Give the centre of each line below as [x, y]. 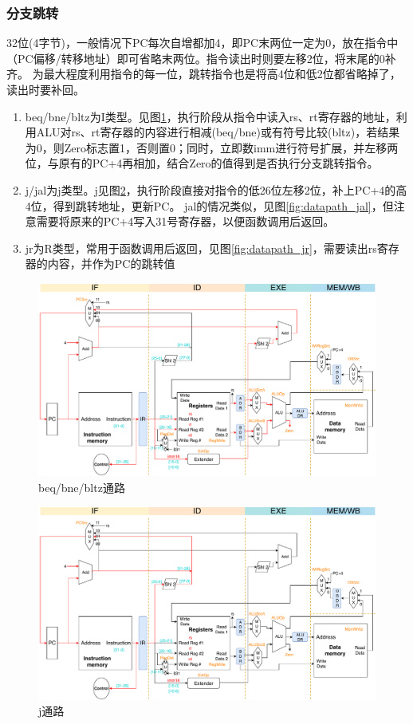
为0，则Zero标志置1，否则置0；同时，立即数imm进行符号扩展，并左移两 [212, 147]
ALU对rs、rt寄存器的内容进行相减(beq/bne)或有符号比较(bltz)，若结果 [218, 132]
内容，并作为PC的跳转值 [111, 264]
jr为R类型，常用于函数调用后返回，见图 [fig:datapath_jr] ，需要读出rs [201, 248]
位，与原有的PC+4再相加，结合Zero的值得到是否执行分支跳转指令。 [202, 163]
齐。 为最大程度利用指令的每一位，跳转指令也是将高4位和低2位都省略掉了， [204, 74]
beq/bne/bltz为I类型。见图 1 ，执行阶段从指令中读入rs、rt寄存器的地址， [210, 116]
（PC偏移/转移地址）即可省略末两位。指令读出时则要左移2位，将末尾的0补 [201, 58]
